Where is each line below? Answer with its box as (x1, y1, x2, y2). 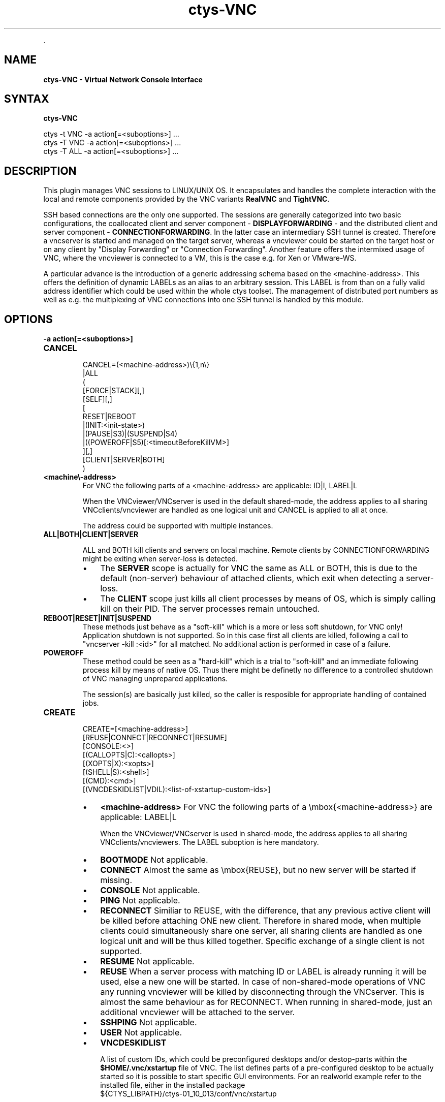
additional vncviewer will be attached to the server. (100, 1007, 295, 1018)
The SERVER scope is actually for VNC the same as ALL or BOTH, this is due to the (100, 563, 418, 574)
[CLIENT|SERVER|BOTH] (82, 455, 165, 464)
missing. (100, 875, 133, 886)
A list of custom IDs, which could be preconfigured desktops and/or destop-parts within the (100, 1055, 407, 1064)
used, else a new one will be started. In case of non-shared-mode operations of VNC (100, 977, 426, 987)
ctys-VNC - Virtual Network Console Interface (43, 75, 203, 84)
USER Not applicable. (100, 1027, 182, 1038)
